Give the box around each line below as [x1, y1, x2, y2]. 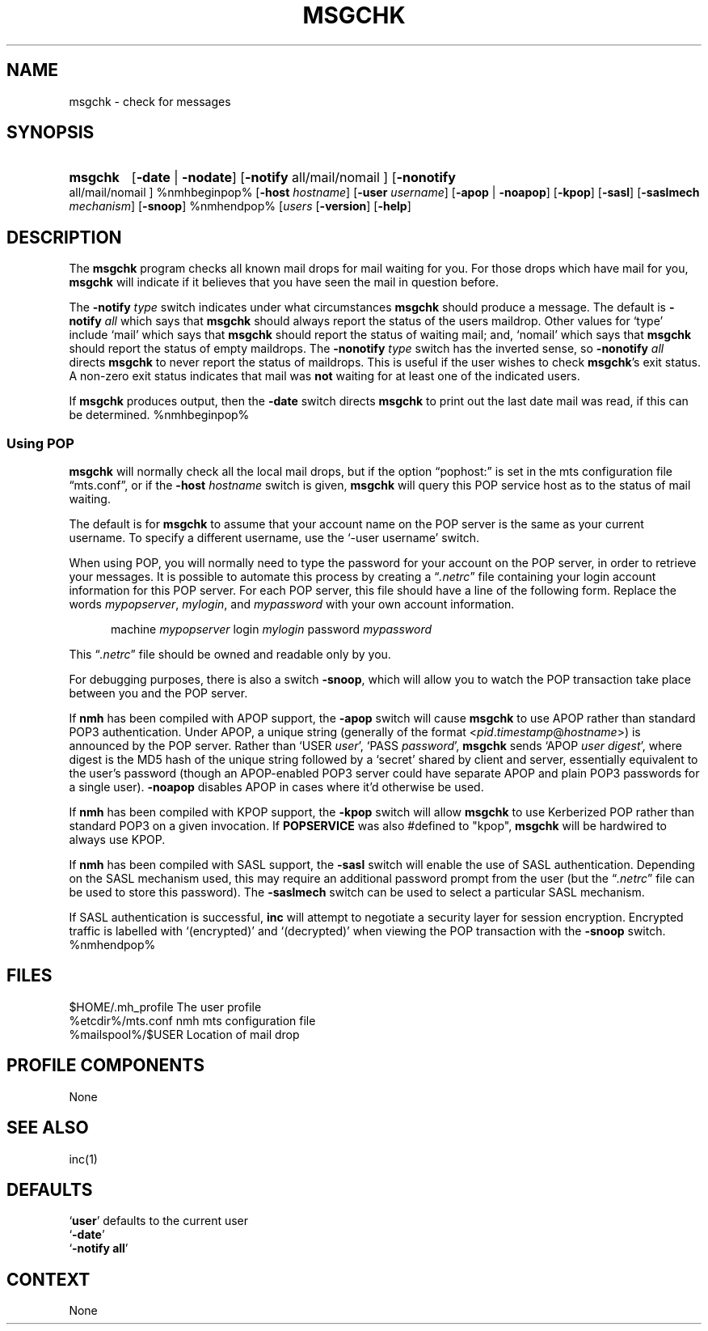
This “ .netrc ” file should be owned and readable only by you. [69, 647, 391, 662]
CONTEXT [6, 1269, 91, 1290]
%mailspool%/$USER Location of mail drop [69, 1027, 300, 1041]
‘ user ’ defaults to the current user [69, 1214, 249, 1228]
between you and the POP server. [69, 686, 248, 701]
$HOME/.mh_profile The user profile [69, 999, 262, 1014]
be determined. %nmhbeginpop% [69, 408, 250, 422]
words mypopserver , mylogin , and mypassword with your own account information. [69, 597, 515, 612]
